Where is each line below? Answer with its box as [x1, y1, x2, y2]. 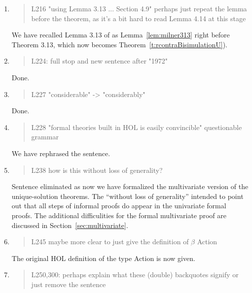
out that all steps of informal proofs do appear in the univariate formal [11, 200, 226, 211]
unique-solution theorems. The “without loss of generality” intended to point [11, 191, 244, 201]
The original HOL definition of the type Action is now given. [11, 253, 195, 263]
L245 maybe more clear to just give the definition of [31, 236, 189, 247]
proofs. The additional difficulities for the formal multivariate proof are [11, 210, 227, 220]
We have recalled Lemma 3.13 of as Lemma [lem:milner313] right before [11, 30, 230, 40]
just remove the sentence [31, 279, 106, 289]
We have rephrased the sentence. [11, 148, 110, 158]
